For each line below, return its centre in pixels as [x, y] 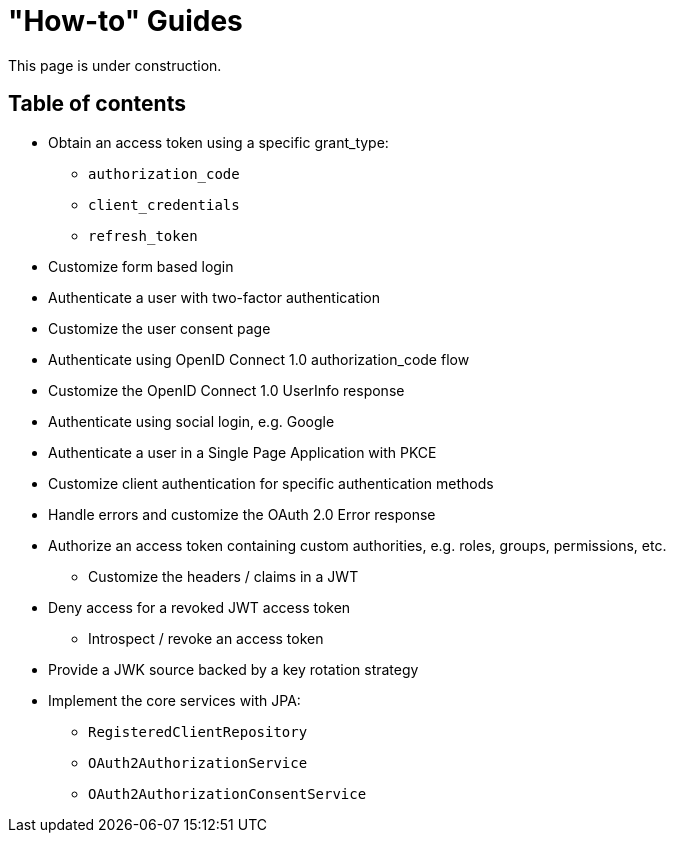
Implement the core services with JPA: [174, 700]
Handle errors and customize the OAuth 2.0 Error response [242, 514]
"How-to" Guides [125, 21]
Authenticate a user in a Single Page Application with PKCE [242, 452]
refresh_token [143, 235]
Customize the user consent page [159, 328]
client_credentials [164, 204]
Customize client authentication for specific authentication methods [271, 483]
